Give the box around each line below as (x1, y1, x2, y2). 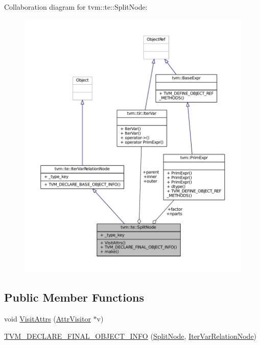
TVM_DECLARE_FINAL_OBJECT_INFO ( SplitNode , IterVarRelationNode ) (4, 330, 257, 341)
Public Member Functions (4, 289, 144, 305)
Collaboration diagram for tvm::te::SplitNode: (4, 2, 148, 12)
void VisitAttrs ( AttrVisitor (4, 313, 91, 324)
